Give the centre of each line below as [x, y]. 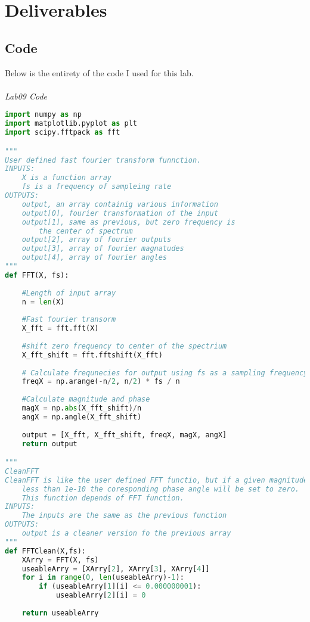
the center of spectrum [86, 231]
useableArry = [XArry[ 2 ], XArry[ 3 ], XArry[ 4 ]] [116, 569]
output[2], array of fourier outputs [97, 240]
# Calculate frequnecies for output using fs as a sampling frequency [165, 373]
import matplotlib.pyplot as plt [71, 124]
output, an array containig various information [120, 204]
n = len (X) [43, 302]
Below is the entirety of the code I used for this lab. [99, 72]
